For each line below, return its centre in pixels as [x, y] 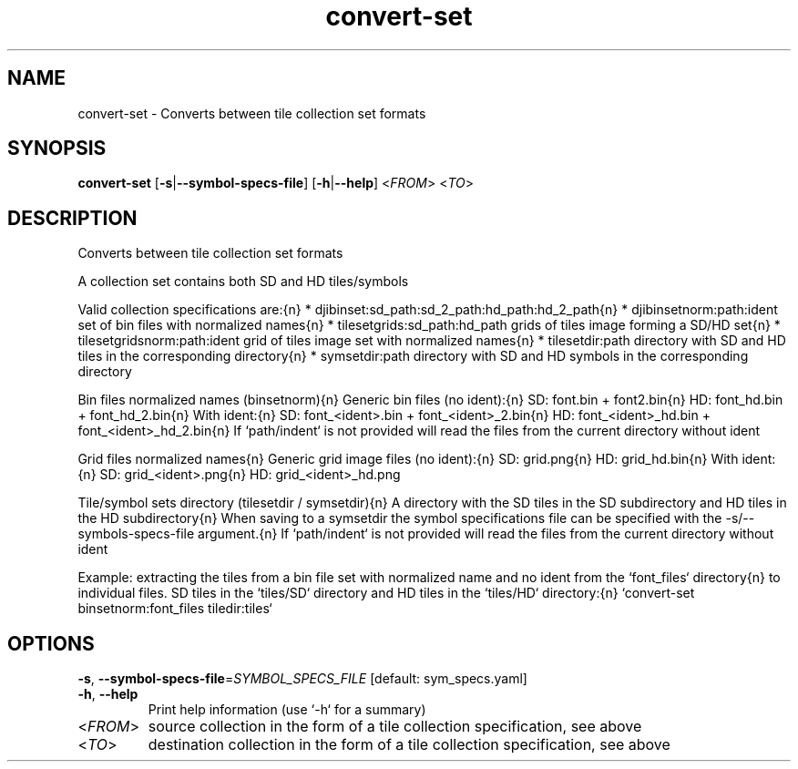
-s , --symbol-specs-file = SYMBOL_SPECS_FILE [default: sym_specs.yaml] [302, 679]
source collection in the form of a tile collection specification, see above [395, 727]
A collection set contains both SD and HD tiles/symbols [243, 282]
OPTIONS [51, 643]
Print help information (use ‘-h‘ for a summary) [287, 710]
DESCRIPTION [72, 218]
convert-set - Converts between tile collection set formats [252, 113]
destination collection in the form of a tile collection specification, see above [409, 745]
